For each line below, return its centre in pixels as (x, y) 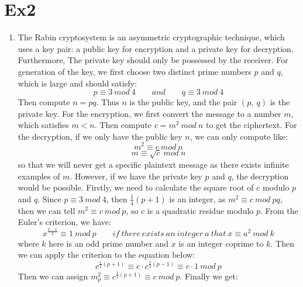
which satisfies (43, 125)
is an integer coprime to (221, 243)
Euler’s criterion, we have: (64, 222)
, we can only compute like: (239, 136)
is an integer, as (197, 198)
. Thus (108, 102)
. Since (49, 198)
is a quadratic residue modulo (200, 210)
